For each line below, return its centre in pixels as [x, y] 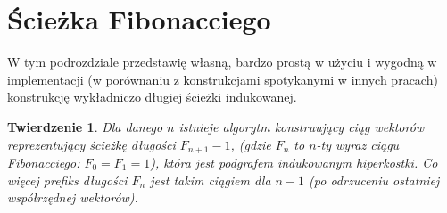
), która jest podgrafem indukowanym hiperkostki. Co [294, 162]
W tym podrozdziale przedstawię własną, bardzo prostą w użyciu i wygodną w [222, 62]
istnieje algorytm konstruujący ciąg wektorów [302, 126]
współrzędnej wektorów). [73, 197]
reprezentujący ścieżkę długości [91, 144]
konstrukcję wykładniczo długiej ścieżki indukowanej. [152, 97]
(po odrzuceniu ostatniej [374, 180]
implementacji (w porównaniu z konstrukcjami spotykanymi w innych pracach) [223, 79]
